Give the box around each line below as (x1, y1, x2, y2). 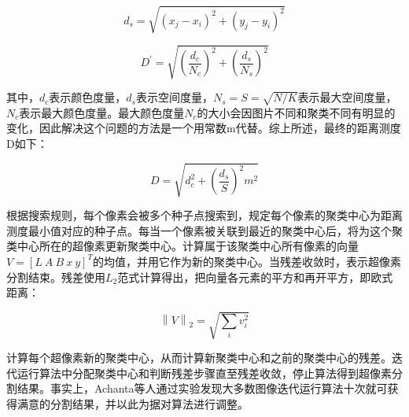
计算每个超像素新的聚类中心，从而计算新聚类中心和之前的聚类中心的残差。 (6, 349, 392, 366)
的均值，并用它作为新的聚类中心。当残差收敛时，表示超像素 (92, 253, 401, 269)
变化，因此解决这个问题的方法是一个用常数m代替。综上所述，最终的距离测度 (6, 120, 401, 136)
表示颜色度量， (49, 89, 127, 105)
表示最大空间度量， (297, 89, 397, 105)
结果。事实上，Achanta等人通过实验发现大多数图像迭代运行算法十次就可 (17, 380, 388, 397)
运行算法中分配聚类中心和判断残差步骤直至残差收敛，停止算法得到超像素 (17, 364, 392, 381)
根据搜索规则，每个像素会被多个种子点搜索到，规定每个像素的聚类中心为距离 (6, 207, 403, 223)
